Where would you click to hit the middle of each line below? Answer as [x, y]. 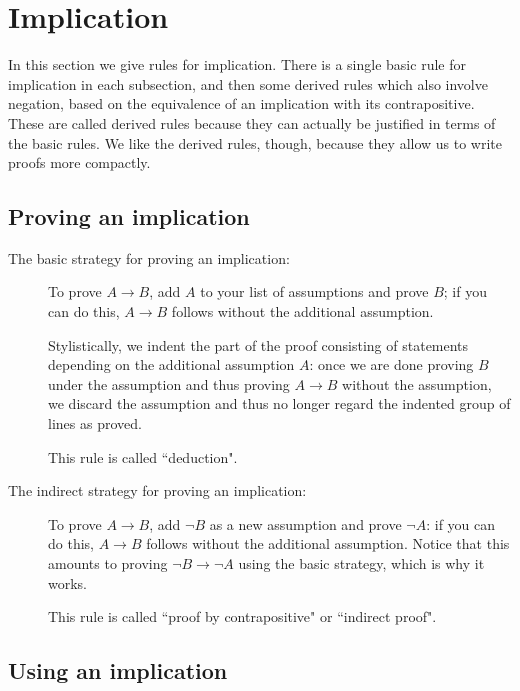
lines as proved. [95, 423]
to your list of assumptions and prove [314, 291]
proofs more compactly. [79, 162]
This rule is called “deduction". [143, 456]
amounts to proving [108, 563]
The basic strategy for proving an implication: [149, 257]
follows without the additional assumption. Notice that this [328, 543]
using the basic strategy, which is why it [361, 563]
